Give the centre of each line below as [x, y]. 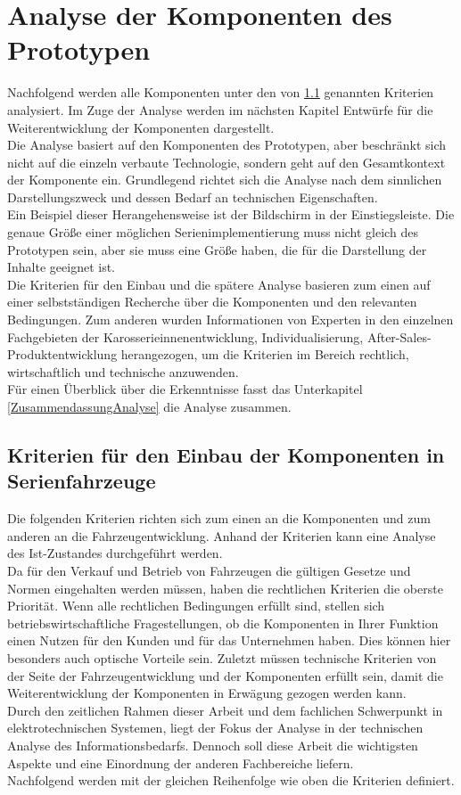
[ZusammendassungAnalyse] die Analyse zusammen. [149, 406]
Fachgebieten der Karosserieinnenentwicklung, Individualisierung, [185, 336]
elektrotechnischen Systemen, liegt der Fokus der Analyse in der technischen [215, 728]
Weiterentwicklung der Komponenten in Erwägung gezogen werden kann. [207, 693]
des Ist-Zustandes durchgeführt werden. [115, 553]
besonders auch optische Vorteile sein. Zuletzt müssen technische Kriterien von [222, 657]
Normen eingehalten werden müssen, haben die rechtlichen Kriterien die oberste [225, 588]
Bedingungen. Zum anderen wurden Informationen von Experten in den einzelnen [230, 320]
